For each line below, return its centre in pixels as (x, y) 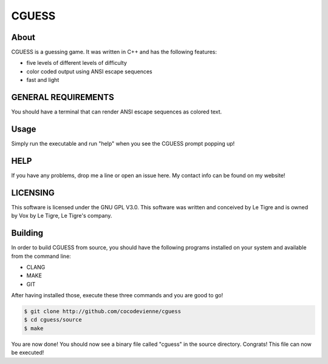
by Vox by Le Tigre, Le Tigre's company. (62, 216)
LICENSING (33, 193)
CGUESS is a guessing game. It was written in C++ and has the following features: (114, 52)
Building (27, 233)
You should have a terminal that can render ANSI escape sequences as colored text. (117, 112)
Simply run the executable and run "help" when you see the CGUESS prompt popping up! (123, 144)
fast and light (43, 80)
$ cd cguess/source (53, 320)
